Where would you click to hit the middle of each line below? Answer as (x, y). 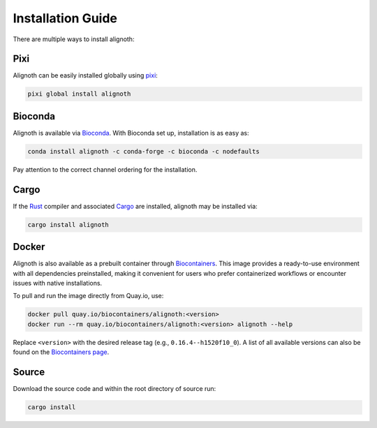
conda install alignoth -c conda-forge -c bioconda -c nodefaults (143, 151)
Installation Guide (65, 18)
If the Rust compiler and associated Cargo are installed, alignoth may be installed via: (135, 206)
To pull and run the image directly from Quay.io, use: (88, 296)
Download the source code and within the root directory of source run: (114, 389)
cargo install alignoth (68, 224)
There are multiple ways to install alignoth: (74, 39)
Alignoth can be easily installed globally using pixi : (86, 75)
